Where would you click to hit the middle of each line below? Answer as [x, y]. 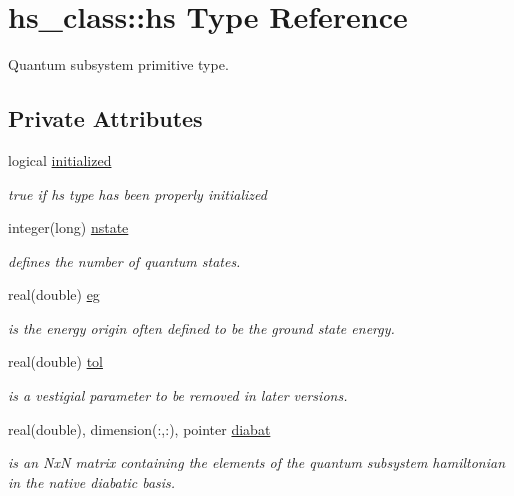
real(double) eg [54, 294]
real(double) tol [55, 361]
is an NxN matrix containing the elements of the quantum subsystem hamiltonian [256, 462]
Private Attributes [105, 118]
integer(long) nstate [68, 227]
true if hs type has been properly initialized [137, 193]
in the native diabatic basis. [92, 481]
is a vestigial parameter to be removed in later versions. [178, 395]
